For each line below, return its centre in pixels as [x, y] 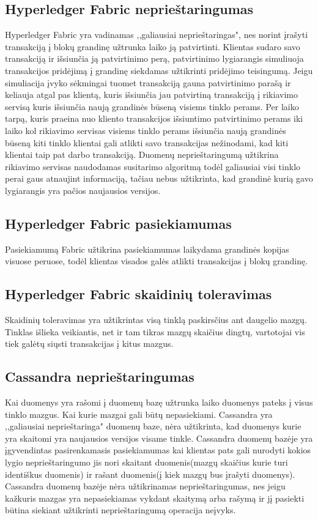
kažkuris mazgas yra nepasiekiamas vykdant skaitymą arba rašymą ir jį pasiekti [155, 498]
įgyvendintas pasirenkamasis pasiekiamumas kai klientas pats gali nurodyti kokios [158, 450]
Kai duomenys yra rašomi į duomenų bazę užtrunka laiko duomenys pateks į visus [159, 402]
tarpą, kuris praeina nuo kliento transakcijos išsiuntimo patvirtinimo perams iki [154, 118]
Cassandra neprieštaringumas [100, 377]
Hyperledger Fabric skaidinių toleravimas [139, 294]
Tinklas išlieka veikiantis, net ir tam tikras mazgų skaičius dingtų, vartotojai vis [155, 331]
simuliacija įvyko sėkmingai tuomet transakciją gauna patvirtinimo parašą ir [148, 82]
